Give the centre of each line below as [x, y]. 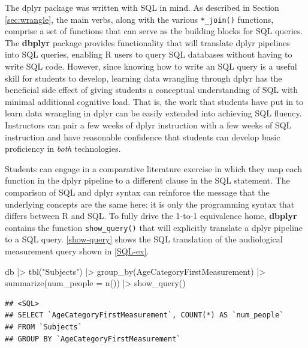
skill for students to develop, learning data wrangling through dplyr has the [144, 78]
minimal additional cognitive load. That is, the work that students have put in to [154, 101]
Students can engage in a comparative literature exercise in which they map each [154, 168]
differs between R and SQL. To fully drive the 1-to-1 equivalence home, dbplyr [151, 216]
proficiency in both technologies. [63, 148]
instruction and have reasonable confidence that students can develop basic [143, 136]
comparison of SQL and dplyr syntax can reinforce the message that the [137, 192]
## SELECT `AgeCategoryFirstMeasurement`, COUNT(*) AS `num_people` [144, 315]
